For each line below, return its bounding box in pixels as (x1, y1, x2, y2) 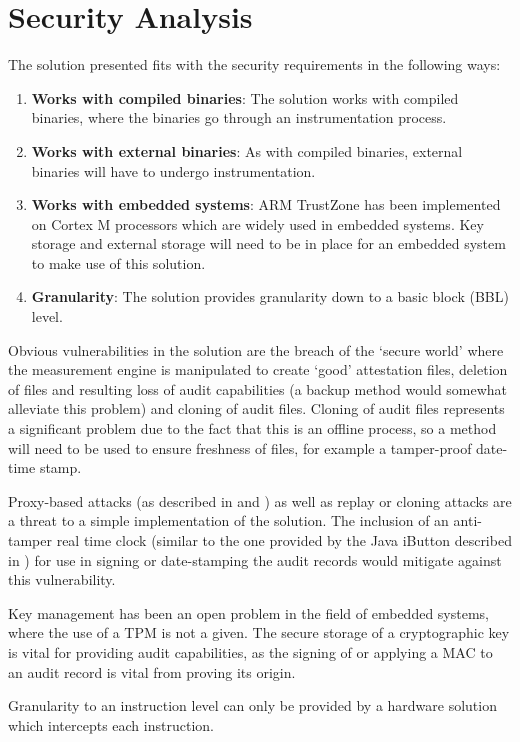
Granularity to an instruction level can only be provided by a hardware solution (8, 695, 497, 716)
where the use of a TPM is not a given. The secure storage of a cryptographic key (8, 622, 510, 643)
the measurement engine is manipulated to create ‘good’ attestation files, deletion (8, 359, 508, 380)
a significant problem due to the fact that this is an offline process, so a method (8, 418, 497, 439)
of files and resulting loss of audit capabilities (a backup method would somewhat (8, 378, 508, 399)
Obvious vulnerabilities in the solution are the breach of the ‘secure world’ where (8, 339, 504, 360)
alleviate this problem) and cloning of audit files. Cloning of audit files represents (8, 398, 505, 419)
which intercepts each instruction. (8, 714, 214, 735)
